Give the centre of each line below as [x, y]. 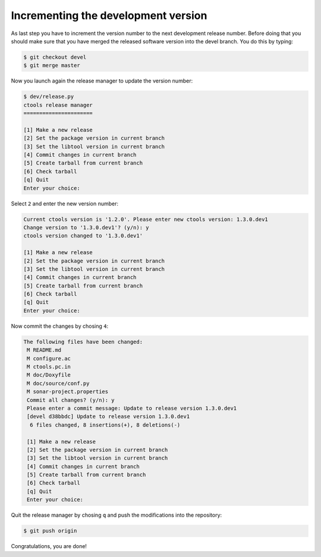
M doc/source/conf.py [58, 383]
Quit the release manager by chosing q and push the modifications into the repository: [117, 515]
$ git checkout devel [55, 57]
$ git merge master [52, 66]
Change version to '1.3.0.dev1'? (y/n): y [86, 227]
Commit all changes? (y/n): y [71, 400]
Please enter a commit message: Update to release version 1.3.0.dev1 [132, 408]
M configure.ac [49, 358]
